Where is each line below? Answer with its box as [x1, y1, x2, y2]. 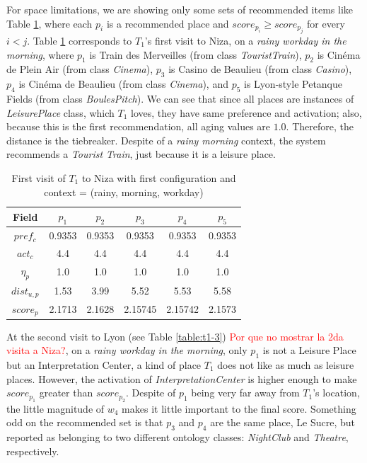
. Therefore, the [286, 119, 354, 134]
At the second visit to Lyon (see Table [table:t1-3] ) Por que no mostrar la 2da [6, 328, 344, 343]
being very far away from [191, 385, 300, 400]
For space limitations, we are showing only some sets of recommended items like [6, 2, 353, 16]
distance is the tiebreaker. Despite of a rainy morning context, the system [6, 132, 326, 147]
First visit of [11, 170, 66, 185]
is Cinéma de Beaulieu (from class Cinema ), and [18, 76, 228, 91]
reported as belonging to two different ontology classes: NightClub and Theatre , [6, 429, 349, 444]
